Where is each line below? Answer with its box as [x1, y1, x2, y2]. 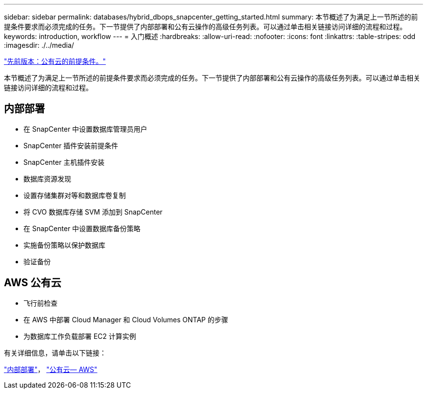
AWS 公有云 [4, 276, 61, 289]
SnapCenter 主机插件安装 [23, 157, 105, 166]
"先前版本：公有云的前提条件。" [4, 57, 106, 65]
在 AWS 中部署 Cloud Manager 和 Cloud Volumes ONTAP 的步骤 [23, 315, 228, 324]
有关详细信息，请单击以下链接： [4, 348, 106, 357]
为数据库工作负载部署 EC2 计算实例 [23, 332, 136, 340]
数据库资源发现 [23, 174, 71, 183]
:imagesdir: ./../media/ [4, 41, 74, 49]
